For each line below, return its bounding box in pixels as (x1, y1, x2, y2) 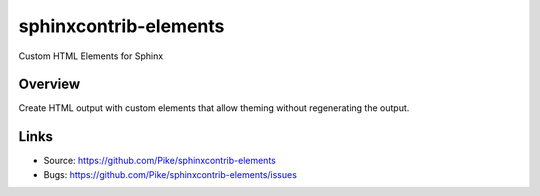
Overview (18, 76, 81, 93)
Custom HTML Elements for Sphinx (18, 50, 164, 62)
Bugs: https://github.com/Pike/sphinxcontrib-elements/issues (43, 168, 297, 180)
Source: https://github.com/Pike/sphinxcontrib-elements (43, 155, 277, 167)
